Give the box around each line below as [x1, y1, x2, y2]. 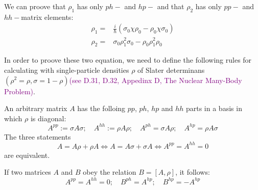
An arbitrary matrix [4, 103, 67, 114]
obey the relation [83, 167, 136, 177]
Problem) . [4, 86, 35, 96]
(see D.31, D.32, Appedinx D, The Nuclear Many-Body [69, 74, 242, 85]
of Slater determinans [137, 64, 205, 75]
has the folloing [77, 103, 126, 114]
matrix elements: [21, 11, 74, 22]
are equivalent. [4, 149, 50, 160]
